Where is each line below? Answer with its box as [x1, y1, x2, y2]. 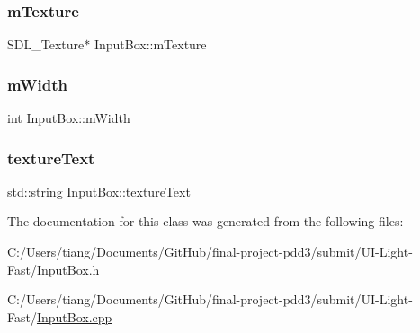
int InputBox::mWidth [7, 109, 130, 127]
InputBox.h [36, 259, 100, 278]
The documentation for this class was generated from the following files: [7, 212, 404, 231]
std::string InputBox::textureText [7, 181, 191, 200]
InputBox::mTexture [94, 35, 207, 54]
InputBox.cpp [36, 307, 112, 326]
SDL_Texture [7, 35, 85, 54]
